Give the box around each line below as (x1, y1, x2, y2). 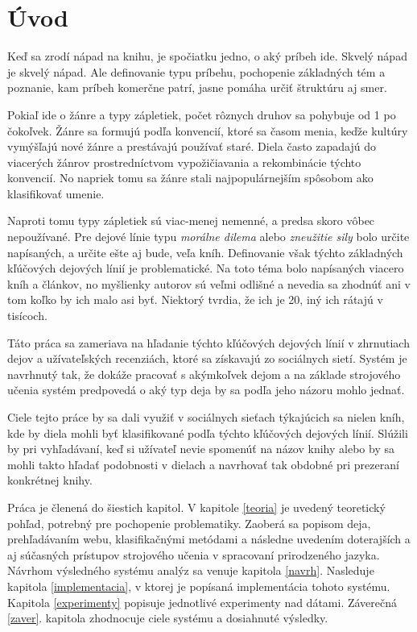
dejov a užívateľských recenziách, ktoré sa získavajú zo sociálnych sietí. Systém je (7, 350, 407, 367)
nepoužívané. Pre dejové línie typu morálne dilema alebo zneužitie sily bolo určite (7, 228, 410, 245)
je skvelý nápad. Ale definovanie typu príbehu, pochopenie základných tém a (7, 63, 386, 80)
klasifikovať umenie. (7, 185, 105, 202)
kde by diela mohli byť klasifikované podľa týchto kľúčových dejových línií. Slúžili (7, 424, 408, 441)
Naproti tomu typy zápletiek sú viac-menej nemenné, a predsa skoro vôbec (7, 212, 375, 229)
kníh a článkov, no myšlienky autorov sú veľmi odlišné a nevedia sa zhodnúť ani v (7, 275, 411, 292)
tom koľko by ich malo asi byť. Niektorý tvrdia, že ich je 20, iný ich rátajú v (7, 291, 383, 308)
